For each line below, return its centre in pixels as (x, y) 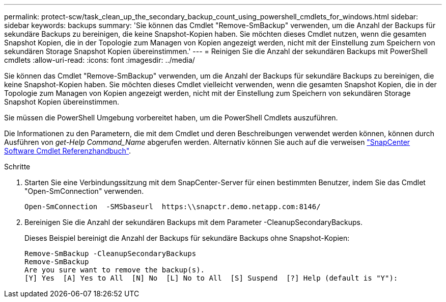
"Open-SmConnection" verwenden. (84, 191)
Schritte (17, 167)
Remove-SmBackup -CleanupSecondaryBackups (110, 254)
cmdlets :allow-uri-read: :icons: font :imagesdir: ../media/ (100, 60)
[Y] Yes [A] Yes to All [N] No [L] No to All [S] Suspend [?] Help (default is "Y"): (211, 278)
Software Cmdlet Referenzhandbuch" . (68, 151)
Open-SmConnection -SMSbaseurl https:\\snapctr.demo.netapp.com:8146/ (173, 207)
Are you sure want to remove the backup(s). (115, 270)
